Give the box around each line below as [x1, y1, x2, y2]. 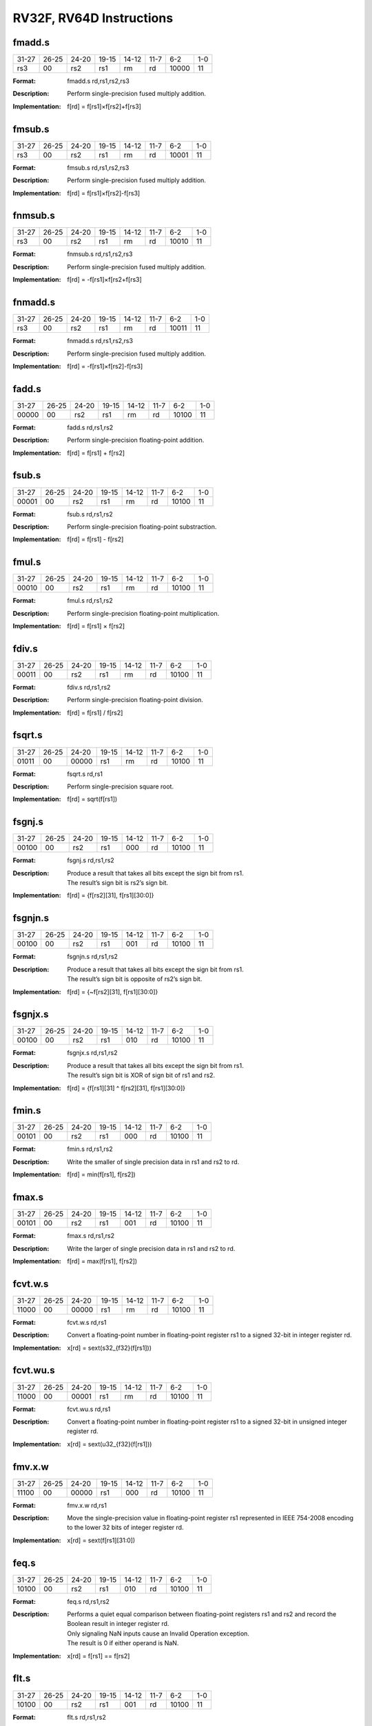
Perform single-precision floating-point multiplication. [67, 609, 220, 617]
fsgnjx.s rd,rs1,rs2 [67, 1049, 118, 1057]
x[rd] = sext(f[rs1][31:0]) [67, 1536, 136, 1544]
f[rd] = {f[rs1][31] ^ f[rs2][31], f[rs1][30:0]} [67, 1084, 186, 1092]
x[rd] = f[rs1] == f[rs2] [67, 1651, 130, 1660]
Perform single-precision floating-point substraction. [67, 522, 217, 531]
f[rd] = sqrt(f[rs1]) [67, 795, 118, 804]
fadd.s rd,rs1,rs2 [67, 423, 114, 431]
